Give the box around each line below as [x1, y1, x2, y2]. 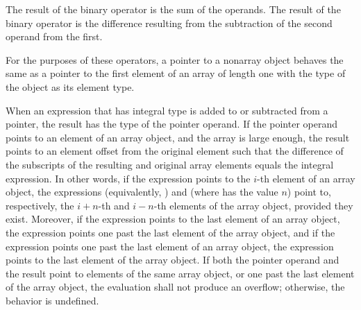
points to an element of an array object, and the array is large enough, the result [6, 130, 350, 144]
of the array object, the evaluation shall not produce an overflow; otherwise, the [6, 279, 345, 294]
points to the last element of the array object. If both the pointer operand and [6, 252, 339, 267]
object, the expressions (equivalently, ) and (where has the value [6, 184, 278, 199]
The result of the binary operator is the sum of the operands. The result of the [6, 2, 341, 16]
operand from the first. [6, 29, 103, 44]
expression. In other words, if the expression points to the [6, 171, 251, 185]
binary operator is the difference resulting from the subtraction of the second [6, 15, 333, 30]
